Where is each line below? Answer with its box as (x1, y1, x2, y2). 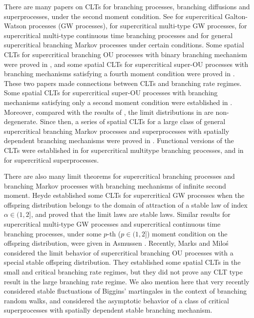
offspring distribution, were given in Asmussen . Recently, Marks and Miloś (4, 238, 229, 248)
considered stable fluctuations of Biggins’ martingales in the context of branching (4, 286, 247, 296)
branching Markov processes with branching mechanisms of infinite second (4, 180, 226, 191)
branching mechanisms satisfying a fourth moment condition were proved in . (4, 68, 235, 79)
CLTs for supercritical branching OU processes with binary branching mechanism (4, 49, 247, 59)
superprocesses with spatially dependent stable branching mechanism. (4, 305, 212, 315)
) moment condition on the (147, 228, 228, 238)
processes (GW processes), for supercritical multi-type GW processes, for (28, 21, 247, 31)
